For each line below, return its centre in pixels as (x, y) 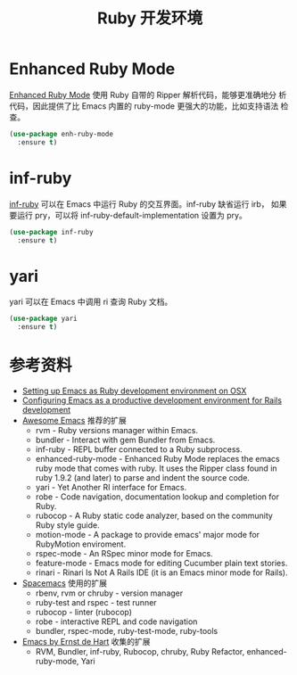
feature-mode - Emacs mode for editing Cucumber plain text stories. (161, 563)
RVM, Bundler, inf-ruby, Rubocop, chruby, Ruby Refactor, (140, 651)
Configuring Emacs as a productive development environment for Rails (152, 400)
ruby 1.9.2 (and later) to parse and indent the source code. (142, 477)
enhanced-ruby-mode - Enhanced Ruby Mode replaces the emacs (157, 459)
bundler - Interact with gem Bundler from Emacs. (125, 440)
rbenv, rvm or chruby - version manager (109, 593)
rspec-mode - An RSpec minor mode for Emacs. (124, 553)
